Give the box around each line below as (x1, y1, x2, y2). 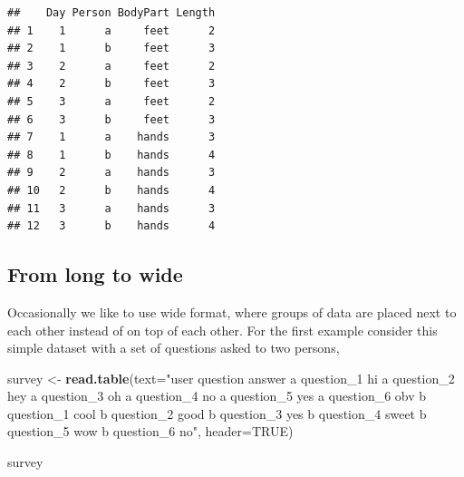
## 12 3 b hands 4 (7, 219, 216, 233)
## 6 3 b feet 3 (7, 112, 216, 126)
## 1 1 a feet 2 (7, 24, 216, 37)
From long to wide (7, 260, 183, 288)
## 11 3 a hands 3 (7, 201, 216, 215)
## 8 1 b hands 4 (7, 148, 216, 161)
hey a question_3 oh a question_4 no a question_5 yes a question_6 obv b (7, 386, 427, 405)
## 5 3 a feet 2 (7, 94, 216, 108)
